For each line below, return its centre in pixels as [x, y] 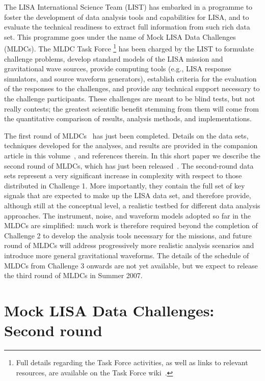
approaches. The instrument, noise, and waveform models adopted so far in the [127, 215]
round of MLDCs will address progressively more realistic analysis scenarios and [129, 245]
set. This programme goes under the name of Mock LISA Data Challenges [120, 36]
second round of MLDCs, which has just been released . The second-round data [129, 165]
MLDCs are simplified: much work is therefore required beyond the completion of [131, 225]
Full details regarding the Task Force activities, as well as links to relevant [132, 362]
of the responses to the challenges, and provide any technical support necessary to [132, 88]
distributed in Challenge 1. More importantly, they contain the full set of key [125, 185]
